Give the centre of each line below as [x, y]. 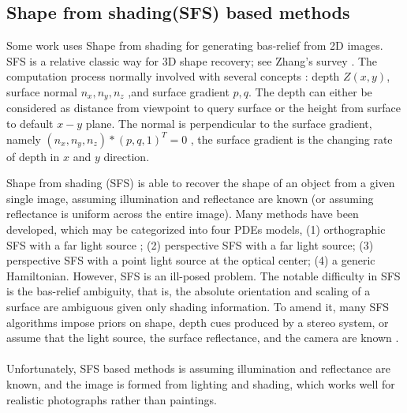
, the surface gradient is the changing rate [291, 139]
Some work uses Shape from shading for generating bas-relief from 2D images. [195, 45]
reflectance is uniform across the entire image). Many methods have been [183, 214]
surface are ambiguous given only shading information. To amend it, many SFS [198, 306]
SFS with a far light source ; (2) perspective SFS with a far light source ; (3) [190, 244]
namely [24, 139]
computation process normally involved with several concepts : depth [173, 76]
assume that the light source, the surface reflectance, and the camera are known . [203, 338]
